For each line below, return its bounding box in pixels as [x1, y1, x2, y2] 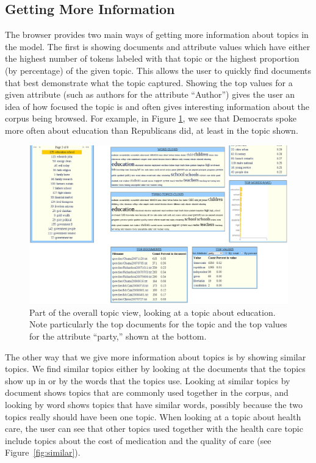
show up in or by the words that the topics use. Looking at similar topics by [5, 374, 290, 387]
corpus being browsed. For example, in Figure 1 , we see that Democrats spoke [5, 112, 296, 125]
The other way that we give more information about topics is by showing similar [5, 350, 306, 363]
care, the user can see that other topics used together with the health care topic [5, 422, 303, 435]
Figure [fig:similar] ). [5, 446, 81, 459]
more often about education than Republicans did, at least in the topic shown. [5, 123, 298, 136]
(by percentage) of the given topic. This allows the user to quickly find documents [5, 64, 312, 76]
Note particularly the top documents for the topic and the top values [29, 318, 287, 330]
